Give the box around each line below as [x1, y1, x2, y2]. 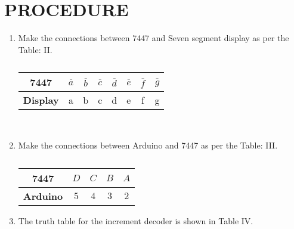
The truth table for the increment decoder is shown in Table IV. [18, 214, 253, 227]
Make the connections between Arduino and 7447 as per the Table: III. [18, 138, 278, 151]
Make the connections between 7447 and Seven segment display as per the [18, 32, 289, 44]
